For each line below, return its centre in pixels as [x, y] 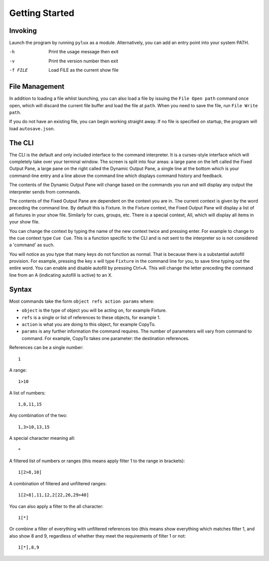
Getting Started [42, 13]
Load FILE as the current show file [84, 70]
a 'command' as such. [32, 245]
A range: [18, 370]
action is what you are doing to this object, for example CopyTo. [89, 324]
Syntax [20, 289]
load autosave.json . [32, 128]
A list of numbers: [27, 393]
